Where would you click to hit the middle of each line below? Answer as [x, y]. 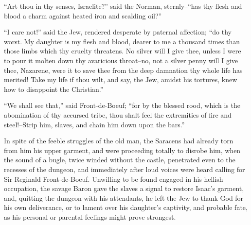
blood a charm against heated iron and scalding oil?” [83, 15]
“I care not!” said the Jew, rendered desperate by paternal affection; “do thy [118, 32]
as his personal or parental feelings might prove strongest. [90, 216]
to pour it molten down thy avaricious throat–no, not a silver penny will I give [121, 60]
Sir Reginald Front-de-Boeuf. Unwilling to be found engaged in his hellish [114, 179]
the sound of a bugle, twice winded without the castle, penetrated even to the [120, 160]
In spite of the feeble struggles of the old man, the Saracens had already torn [119, 141]
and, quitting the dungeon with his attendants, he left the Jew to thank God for [124, 198]
